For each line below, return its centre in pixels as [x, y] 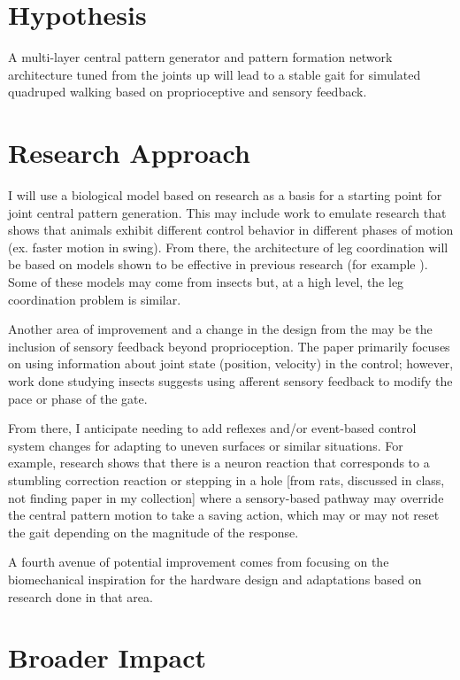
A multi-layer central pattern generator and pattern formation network [200, 57]
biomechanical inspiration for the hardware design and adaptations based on [215, 579]
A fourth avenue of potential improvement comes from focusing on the [199, 562]
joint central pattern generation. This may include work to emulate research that [227, 212]
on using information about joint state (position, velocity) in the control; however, [231, 363]
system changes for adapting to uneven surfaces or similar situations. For [206, 445]
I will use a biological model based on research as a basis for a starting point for [225, 195]
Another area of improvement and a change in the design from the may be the [220, 329]
